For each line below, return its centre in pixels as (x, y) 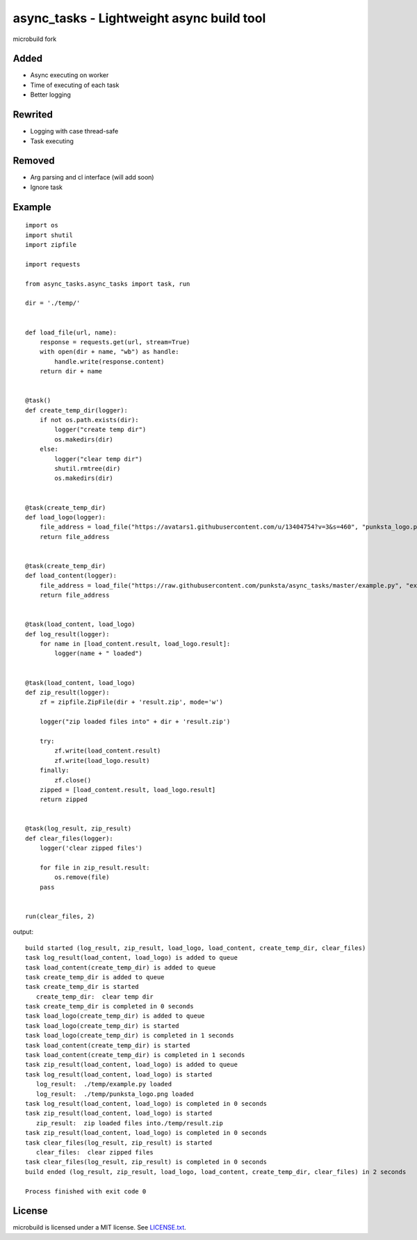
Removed (34, 161)
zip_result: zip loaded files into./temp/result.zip (130, 1123)
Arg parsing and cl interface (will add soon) (92, 177)
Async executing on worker (69, 75)
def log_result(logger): (67, 634)
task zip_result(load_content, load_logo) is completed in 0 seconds (146, 1133)
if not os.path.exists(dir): (89, 420)
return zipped (64, 799)
